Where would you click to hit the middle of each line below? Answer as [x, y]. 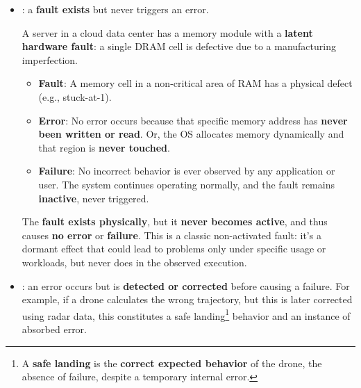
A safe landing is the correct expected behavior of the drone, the [172, 363]
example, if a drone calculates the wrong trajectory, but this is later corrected [187, 299]
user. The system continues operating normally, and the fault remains [186, 184]
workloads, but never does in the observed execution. [134, 262]
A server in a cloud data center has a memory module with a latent [167, 32]
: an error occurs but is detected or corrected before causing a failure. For [186, 285]
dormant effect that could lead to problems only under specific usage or [174, 249]
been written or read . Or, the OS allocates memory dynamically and [191, 134]
